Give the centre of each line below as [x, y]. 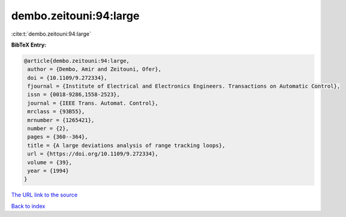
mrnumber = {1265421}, [61, 120]
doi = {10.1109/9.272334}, [67, 78]
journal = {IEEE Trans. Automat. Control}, [93, 103]
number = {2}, [48, 129]
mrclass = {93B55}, [56, 112]
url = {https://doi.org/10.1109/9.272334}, [93, 154]
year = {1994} [48, 171]
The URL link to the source [45, 195]
